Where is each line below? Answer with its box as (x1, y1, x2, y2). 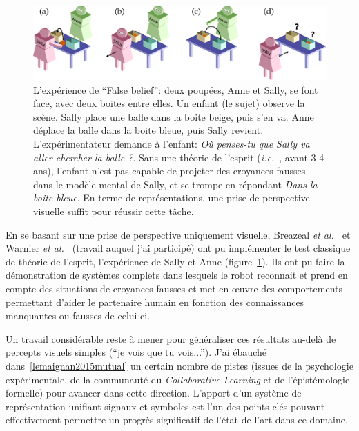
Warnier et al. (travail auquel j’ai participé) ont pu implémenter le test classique (6, 241, 351, 255)
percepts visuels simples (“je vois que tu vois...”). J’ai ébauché (6, 345, 266, 359)
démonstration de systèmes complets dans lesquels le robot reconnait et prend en (6, 268, 348, 282)
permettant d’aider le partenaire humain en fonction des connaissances (6, 294, 304, 309)
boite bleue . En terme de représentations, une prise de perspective (33, 190, 310, 205)
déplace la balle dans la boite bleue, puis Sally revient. (33, 123, 264, 137)
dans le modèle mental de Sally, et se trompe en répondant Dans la (33, 177, 318, 191)
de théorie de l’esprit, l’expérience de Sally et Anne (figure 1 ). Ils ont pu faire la (6, 254, 345, 268)
